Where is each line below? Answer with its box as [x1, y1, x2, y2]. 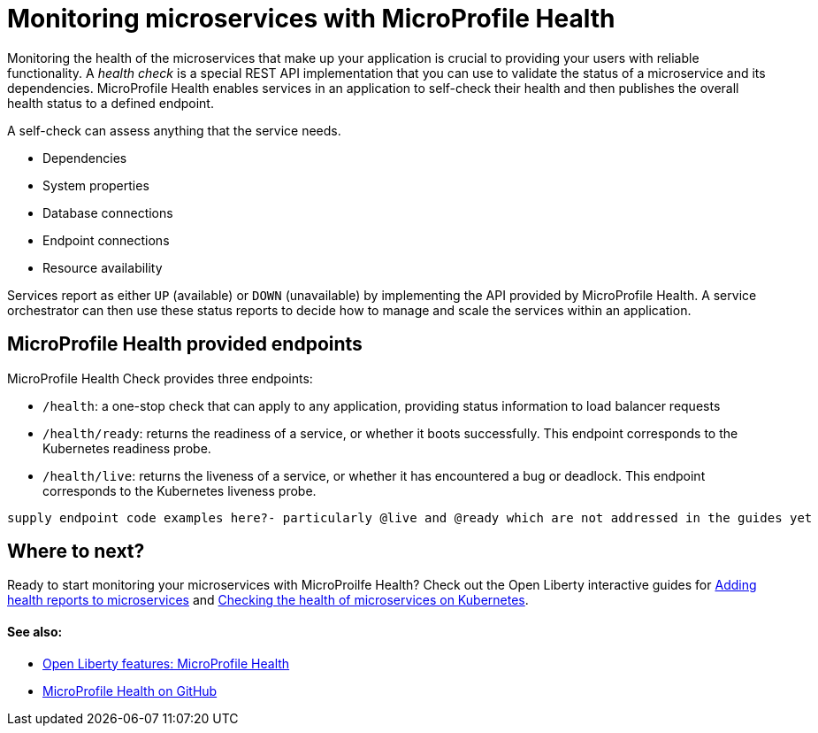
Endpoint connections [42, 232, 170, 248]
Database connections [42, 204, 173, 220]
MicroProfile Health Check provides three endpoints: [7, 370, 313, 386]
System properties [42, 177, 149, 193]
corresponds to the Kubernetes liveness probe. [42, 482, 317, 498]
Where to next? [7, 540, 145, 563]
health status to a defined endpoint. [7, 95, 214, 111]
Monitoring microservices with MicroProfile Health [7, 4, 615, 34]
